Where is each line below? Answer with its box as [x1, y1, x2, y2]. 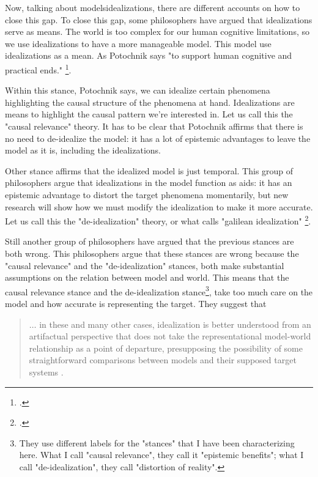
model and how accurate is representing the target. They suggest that [5, 297, 267, 310]
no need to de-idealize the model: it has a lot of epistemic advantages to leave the [5, 131, 311, 144]
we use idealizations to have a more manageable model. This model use [5, 37, 272, 50]
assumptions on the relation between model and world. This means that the [5, 271, 289, 284]
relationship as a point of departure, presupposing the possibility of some [29, 341, 303, 354]
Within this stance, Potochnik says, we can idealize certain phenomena [5, 84, 270, 97]
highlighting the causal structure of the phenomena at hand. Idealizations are [5, 95, 295, 108]
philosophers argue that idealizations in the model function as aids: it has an [5, 176, 292, 189]
